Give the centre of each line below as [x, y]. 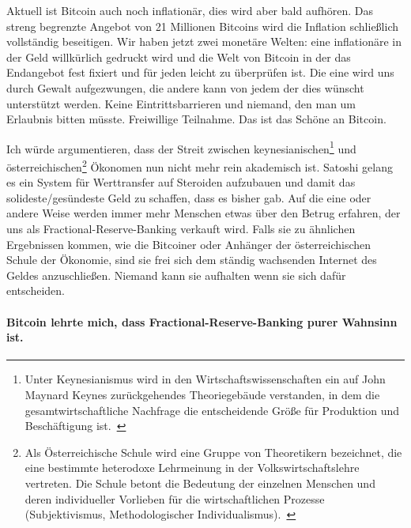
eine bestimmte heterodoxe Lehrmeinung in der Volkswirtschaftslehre [192, 468]
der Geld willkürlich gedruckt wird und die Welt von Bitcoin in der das [179, 57]
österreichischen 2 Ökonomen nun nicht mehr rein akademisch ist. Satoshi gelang [200, 166]
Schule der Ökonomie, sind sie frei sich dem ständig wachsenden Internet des [192, 260]
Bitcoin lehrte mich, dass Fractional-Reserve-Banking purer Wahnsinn [202, 321]
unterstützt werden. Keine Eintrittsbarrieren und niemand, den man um [181, 103]
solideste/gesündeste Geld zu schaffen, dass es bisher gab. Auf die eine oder [189, 197]
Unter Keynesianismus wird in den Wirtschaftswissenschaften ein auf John [205, 379]
